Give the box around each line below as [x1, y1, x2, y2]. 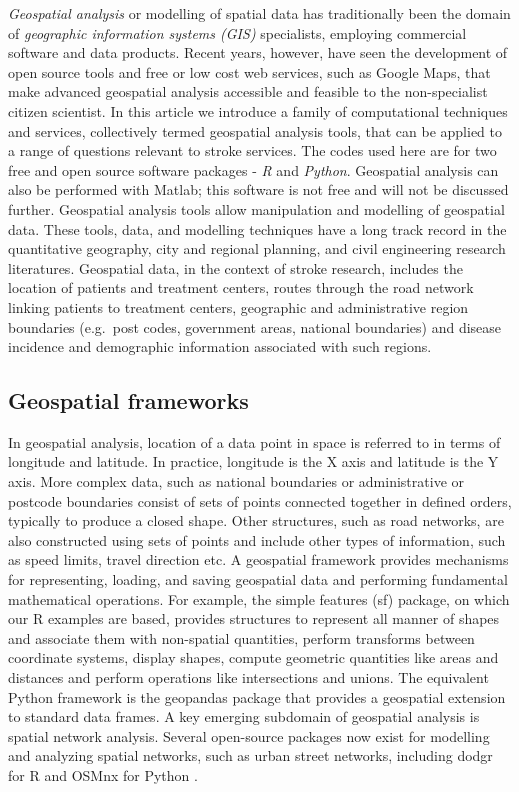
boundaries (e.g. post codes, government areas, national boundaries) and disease [8, 316, 502, 337]
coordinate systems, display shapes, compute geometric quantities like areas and [8, 647, 499, 668]
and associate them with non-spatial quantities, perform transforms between [8, 627, 475, 648]
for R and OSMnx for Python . [8, 764, 198, 785]
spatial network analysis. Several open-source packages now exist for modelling [8, 725, 490, 746]
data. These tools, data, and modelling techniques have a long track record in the [8, 218, 507, 239]
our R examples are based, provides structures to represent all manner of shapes [8, 608, 500, 629]
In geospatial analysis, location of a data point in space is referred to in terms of [8, 431, 501, 452]
